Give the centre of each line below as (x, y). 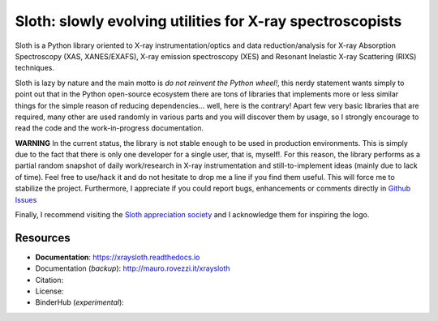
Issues (26, 199)
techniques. (34, 68)
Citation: (49, 280)
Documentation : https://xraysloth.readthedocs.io (118, 257)
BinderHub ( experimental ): (80, 302)
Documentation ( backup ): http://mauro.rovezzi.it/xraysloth (133, 268)
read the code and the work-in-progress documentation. (109, 128)
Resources (43, 238)
